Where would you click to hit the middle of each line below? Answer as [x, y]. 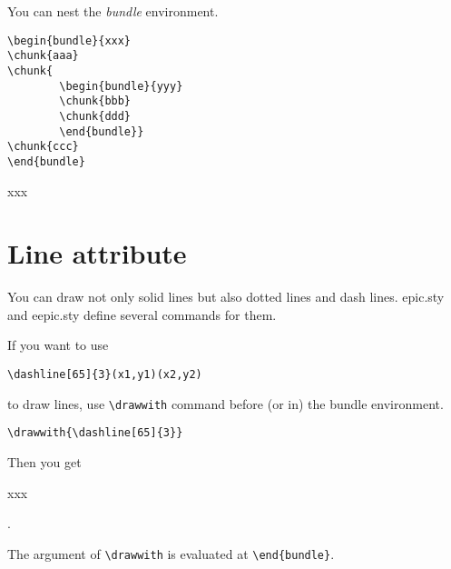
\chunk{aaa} [43, 56]
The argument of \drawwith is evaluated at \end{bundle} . [171, 553]
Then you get [44, 461]
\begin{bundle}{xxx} [69, 40]
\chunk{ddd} [95, 116]
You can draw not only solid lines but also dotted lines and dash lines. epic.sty [226, 297]
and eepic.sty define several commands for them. [142, 314]
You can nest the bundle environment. [113, 11]
